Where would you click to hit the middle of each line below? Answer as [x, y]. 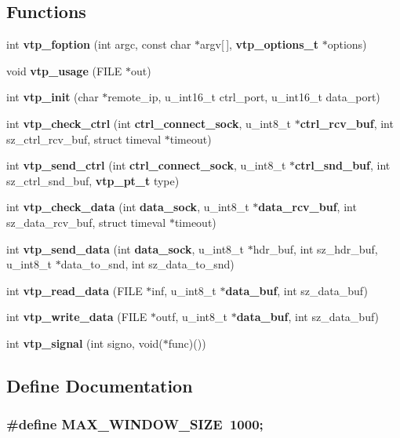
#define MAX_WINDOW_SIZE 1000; [135, 424]
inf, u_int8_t [184, 290]
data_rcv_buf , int [307, 207]
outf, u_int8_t [191, 317]
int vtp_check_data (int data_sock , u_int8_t [128, 207]
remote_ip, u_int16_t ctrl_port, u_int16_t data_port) [244, 97]
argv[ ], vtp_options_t [259, 44]
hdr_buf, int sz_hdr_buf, [315, 248]
